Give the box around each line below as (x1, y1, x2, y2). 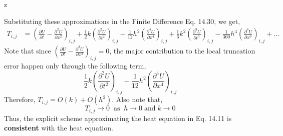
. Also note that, (112, 94, 163, 104)
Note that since (4, 45, 51, 56)
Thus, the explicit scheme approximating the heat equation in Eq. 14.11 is (4, 112, 232, 123)
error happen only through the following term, (4, 60, 146, 70)
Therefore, (4, 94, 36, 104)
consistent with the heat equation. (4, 122, 113, 133)
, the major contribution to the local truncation (109, 45, 255, 56)
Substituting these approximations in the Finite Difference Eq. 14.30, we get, (4, 15, 240, 26)
